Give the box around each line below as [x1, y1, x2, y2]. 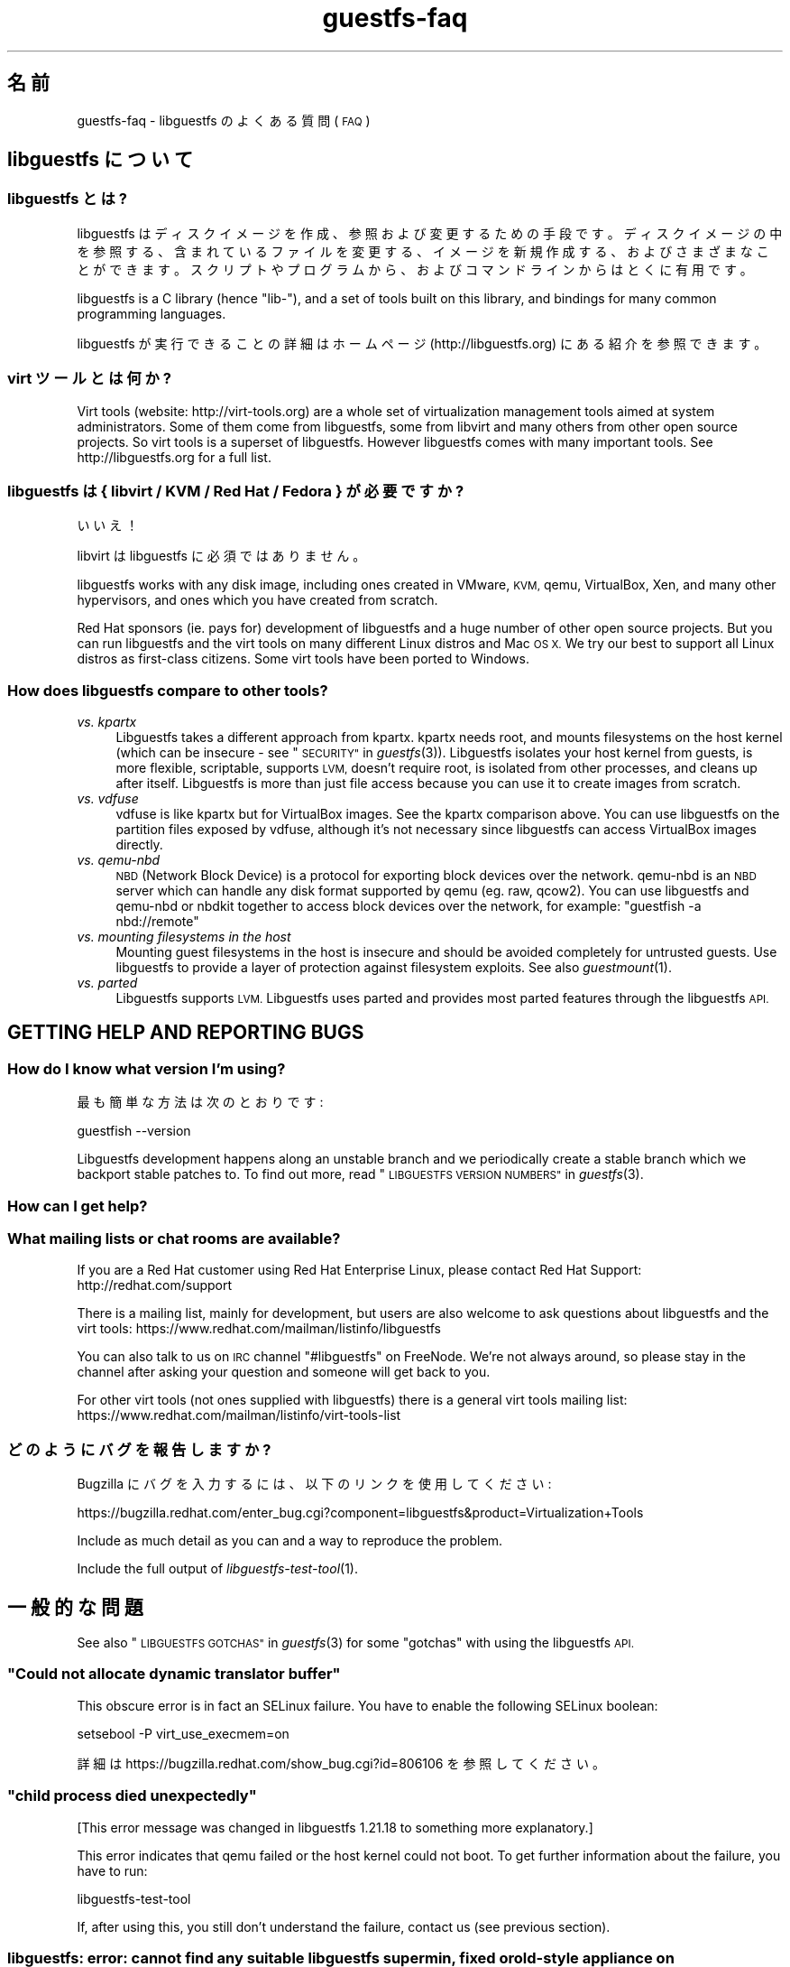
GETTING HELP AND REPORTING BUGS [7, 1021, 364, 1044]
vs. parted [77, 975, 138, 991]
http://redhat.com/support [77, 1277, 233, 1294]
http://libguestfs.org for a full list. [77, 449, 271, 465]
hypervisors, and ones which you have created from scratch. [77, 592, 438, 608]
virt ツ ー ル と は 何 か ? [7, 369, 171, 388]
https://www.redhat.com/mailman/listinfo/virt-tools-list [77, 1407, 401, 1424]
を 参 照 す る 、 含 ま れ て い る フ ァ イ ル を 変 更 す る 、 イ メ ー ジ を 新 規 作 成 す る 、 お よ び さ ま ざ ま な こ [77, 243, 769, 259]
